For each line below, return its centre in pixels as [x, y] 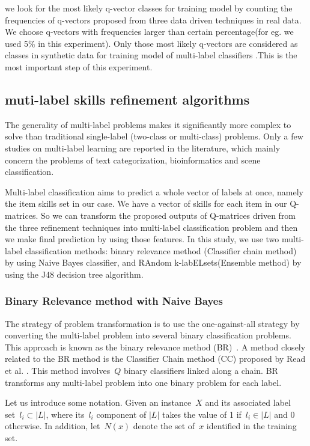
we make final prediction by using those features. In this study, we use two [142, 239]
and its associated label [248, 402]
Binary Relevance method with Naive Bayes [114, 301]
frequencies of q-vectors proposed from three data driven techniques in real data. [153, 20]
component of [121, 414]
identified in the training [251, 426]
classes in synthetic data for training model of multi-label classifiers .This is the [151, 55]
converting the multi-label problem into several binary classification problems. [148, 335]
